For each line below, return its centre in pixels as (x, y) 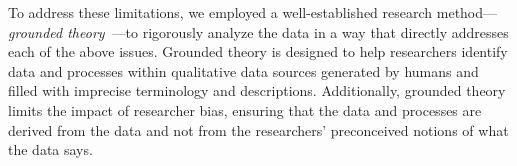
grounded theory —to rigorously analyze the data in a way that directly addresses (258, 31)
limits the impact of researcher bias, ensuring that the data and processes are (245, 109)
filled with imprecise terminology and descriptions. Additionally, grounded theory (257, 90)
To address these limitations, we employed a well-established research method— (253, 12)
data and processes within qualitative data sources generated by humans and (243, 70)
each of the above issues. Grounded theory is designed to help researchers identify (258, 51)
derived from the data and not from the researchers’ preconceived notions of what (258, 129)
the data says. (50, 149)
